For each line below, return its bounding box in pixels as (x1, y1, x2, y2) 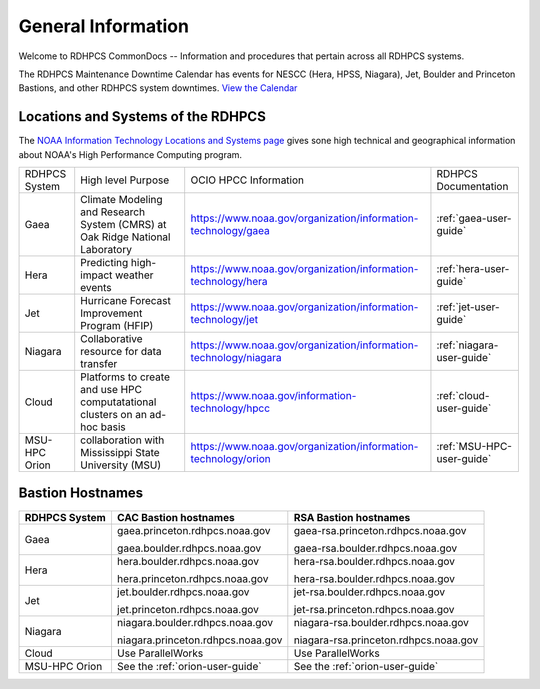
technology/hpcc (190, 401, 270, 415)
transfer (80, 357, 118, 371)
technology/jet (190, 313, 259, 327)
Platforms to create (80, 370, 170, 384)
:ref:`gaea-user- (436, 211, 512, 225)
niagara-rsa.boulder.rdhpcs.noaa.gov (293, 615, 470, 629)
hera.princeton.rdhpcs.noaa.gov (116, 571, 269, 585)
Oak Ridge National (80, 230, 171, 244)
